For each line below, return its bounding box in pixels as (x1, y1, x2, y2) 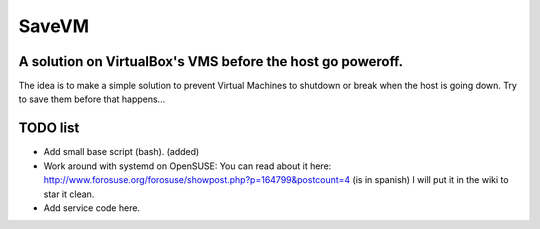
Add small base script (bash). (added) (43, 146, 200, 158)
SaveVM (18, 15, 90, 37)
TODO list (18, 120, 80, 137)
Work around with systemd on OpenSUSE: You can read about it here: (43, 160, 332, 172)
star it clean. (43, 188, 95, 200)
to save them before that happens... (18, 93, 166, 105)
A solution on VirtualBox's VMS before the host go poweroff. (18, 53, 404, 70)
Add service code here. (43, 201, 140, 214)
